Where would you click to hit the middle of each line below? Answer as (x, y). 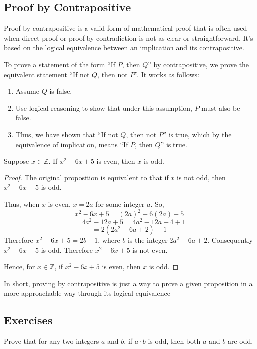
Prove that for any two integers (52, 341)
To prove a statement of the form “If (60, 64)
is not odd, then (201, 177)
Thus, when (22, 204)
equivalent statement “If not (47, 74)
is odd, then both (174, 341)
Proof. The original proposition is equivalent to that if (86, 177)
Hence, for (20, 266)
